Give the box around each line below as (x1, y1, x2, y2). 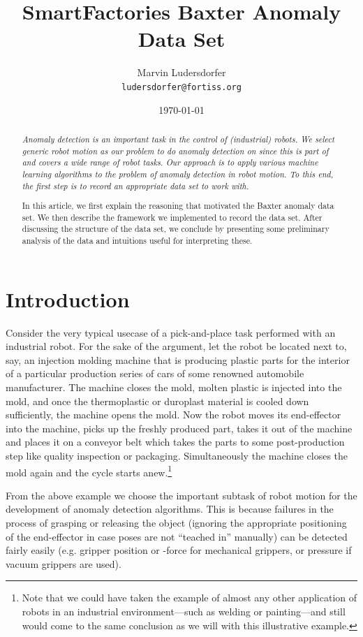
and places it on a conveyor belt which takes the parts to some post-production (6, 434, 345, 449)
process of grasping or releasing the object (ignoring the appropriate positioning (6, 515, 347, 530)
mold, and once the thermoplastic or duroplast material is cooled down (6, 393, 309, 408)
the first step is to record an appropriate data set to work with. (22, 180, 249, 191)
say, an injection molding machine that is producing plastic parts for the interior (6, 352, 350, 367)
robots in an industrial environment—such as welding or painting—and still (22, 604, 346, 619)
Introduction (6, 284, 130, 313)
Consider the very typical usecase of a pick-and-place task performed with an (6, 325, 336, 339)
